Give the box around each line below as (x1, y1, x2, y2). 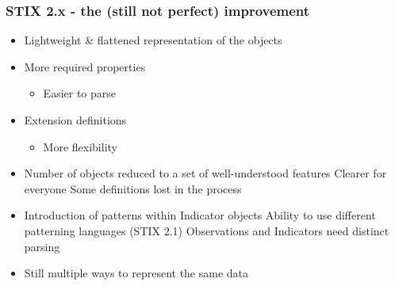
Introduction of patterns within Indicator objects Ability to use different (24, 207, 376, 223)
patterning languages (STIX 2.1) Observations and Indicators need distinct (24, 222, 389, 238)
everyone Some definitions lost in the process (24, 180, 242, 196)
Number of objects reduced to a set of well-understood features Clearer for (24, 165, 387, 181)
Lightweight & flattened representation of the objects (24, 32, 282, 48)
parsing (24, 238, 60, 254)
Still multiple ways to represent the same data (24, 265, 249, 281)
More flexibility (43, 138, 117, 154)
